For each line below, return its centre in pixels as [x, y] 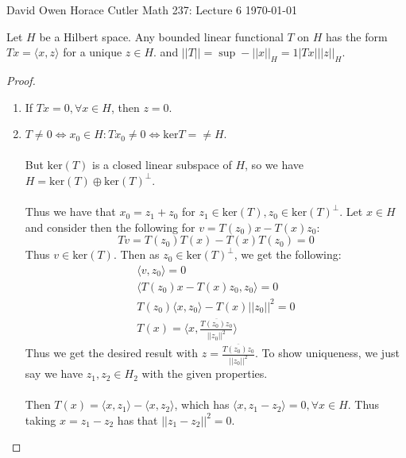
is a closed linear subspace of [162, 165]
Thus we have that [70, 212]
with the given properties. [205, 373]
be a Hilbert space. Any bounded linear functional [161, 36]
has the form [357, 36]
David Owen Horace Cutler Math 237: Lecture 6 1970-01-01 [152, 10]
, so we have [274, 165]
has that [137, 420]
